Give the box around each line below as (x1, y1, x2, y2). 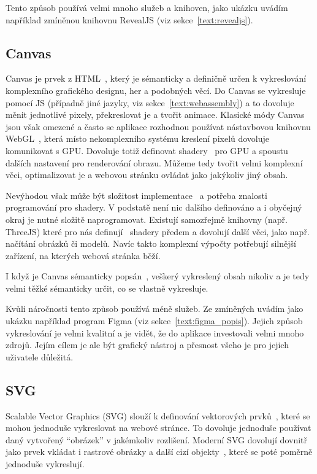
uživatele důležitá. (6, 350, 74, 363)
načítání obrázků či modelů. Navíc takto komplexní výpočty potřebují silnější (6, 237, 296, 250)
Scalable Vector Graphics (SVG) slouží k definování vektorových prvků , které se (6, 409, 310, 422)
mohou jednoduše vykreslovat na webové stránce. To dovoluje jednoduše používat (6, 421, 311, 434)
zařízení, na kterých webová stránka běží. (6, 249, 161, 262)
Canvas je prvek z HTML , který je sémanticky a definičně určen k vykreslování (6, 72, 307, 85)
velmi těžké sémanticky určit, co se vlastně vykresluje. (6, 281, 208, 294)
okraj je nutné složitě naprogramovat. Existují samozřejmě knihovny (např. (6, 212, 288, 225)
